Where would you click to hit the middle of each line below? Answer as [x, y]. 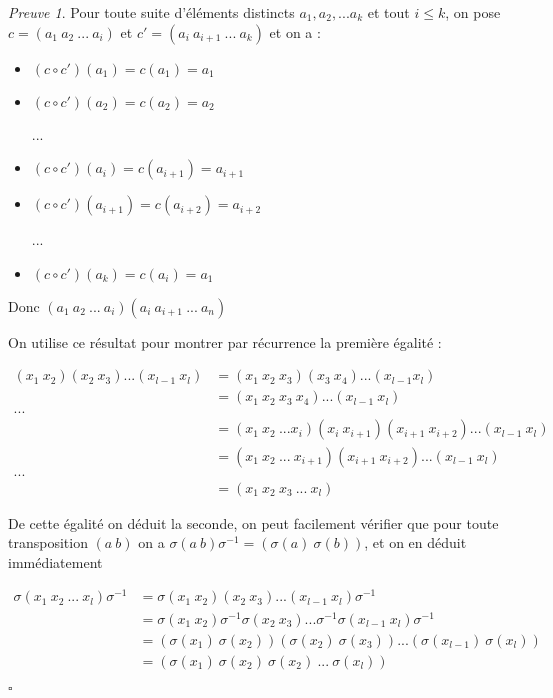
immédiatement [55, 561]
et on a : [295, 31]
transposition [48, 542]
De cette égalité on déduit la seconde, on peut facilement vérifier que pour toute [253, 522]
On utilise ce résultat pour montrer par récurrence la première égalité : [225, 341]
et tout [388, 12]
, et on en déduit [415, 542]
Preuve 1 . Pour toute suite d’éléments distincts [151, 12]
